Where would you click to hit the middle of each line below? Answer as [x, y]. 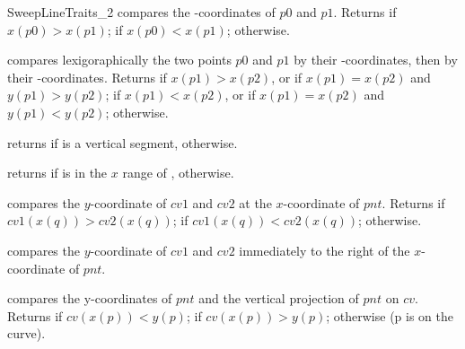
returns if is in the [57, 173]
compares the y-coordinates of [90, 298]
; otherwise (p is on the [390, 315]
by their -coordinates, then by [376, 60]
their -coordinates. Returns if [87, 77]
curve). [26, 333]
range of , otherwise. [178, 173]
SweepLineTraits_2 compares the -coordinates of [141, 12]
